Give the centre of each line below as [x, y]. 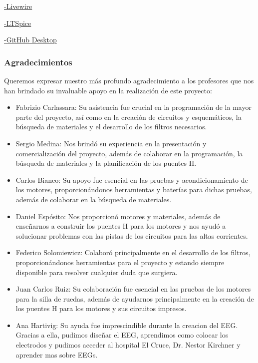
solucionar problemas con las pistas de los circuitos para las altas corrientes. [132, 235]
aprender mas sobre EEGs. [57, 354]
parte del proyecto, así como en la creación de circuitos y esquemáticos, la [129, 117]
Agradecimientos [38, 62]
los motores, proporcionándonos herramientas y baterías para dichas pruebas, [134, 189]
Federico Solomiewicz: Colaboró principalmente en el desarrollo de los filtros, [133, 252]
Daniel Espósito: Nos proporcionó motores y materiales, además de [118, 216]
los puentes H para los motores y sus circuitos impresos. [101, 308]
